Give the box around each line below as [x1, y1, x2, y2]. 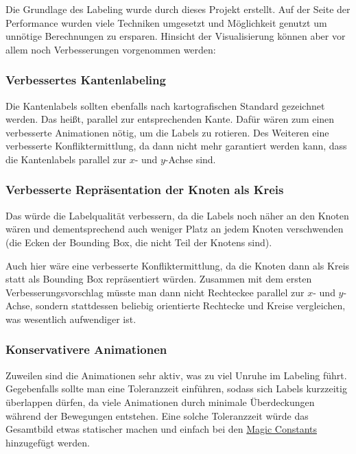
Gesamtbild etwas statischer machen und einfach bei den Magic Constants [5, 422, 318, 436]
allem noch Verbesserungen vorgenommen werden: [5, 42, 216, 56]
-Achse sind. [165, 152, 216, 166]
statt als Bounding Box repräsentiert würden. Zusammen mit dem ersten [5, 272, 312, 286]
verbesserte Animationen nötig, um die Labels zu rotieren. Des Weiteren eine [5, 125, 329, 139]
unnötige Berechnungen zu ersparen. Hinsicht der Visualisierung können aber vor [5, 29, 346, 43]
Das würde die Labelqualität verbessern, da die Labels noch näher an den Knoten [5, 208, 349, 222]
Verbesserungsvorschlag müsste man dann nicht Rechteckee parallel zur [5, 285, 305, 299]
